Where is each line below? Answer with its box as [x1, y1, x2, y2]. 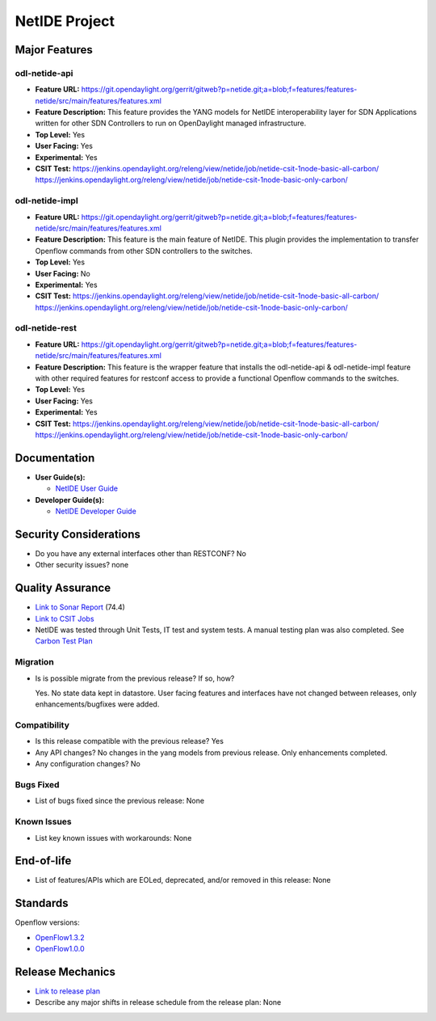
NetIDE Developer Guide [55, 506, 136, 517]
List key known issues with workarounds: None [35, 833, 192, 842]
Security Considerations [15, 527, 141, 541]
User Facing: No [35, 268, 90, 278]
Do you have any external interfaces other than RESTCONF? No [35, 548, 246, 558]
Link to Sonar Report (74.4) [35, 602, 125, 612]
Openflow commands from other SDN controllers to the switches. [35, 246, 254, 255]
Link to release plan [35, 986, 101, 996]
